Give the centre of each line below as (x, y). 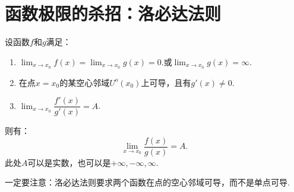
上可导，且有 (166, 82)
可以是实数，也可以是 (69, 162)
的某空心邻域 (85, 82)
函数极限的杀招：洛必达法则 (113, 13)
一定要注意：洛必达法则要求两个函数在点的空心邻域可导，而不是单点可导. (147, 182)
